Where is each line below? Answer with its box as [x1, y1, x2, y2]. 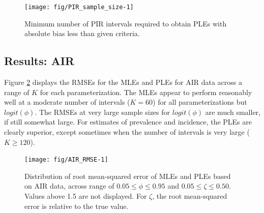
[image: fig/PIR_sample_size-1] [24, 4, 134, 11]
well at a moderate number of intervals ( [4, 97, 130, 107]
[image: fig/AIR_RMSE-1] [24, 156, 108, 164]
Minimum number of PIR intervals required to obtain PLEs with [24, 18, 227, 28]
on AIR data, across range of [24, 180, 114, 191]
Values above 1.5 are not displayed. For [24, 191, 147, 201]
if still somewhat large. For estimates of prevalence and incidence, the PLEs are [4, 116, 252, 127]
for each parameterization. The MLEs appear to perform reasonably [40, 86, 252, 97]
